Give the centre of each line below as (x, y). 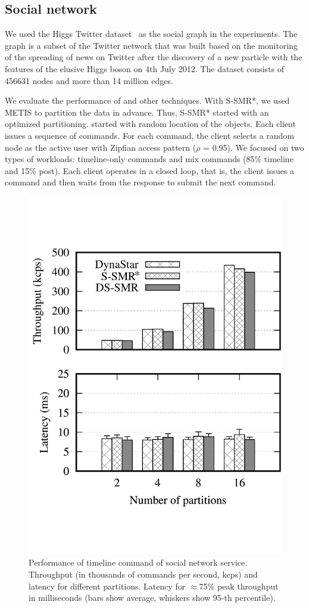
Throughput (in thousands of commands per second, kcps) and (143, 574)
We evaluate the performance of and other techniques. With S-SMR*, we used (147, 100)
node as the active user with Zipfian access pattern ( (101, 147)
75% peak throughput (239, 586)
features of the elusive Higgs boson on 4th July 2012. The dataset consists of (145, 68)
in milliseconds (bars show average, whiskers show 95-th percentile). (152, 598)
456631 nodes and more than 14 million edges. (89, 80)
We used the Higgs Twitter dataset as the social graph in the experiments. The (151, 34)
